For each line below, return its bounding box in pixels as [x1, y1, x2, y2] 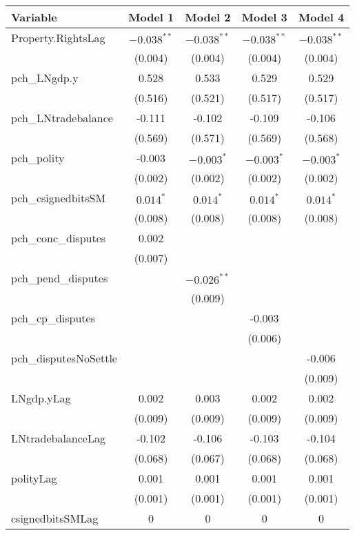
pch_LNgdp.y [11, 70, 79, 86]
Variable [11, 9, 57, 25]
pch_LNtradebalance [11, 110, 113, 126]
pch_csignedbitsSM [11, 190, 106, 206]
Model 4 [298, 9, 345, 25]
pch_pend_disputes [11, 270, 108, 286]
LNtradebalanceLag [11, 430, 105, 446]
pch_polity [11, 150, 65, 166]
